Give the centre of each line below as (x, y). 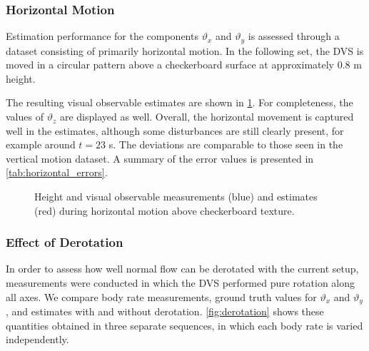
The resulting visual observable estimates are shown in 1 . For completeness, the (180, 102)
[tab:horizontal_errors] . (57, 172)
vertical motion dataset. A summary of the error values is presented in (160, 158)
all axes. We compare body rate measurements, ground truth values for (161, 296)
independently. (37, 339)
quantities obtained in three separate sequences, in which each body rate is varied (184, 325)
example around (41, 144)
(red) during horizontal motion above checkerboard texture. (165, 210)
